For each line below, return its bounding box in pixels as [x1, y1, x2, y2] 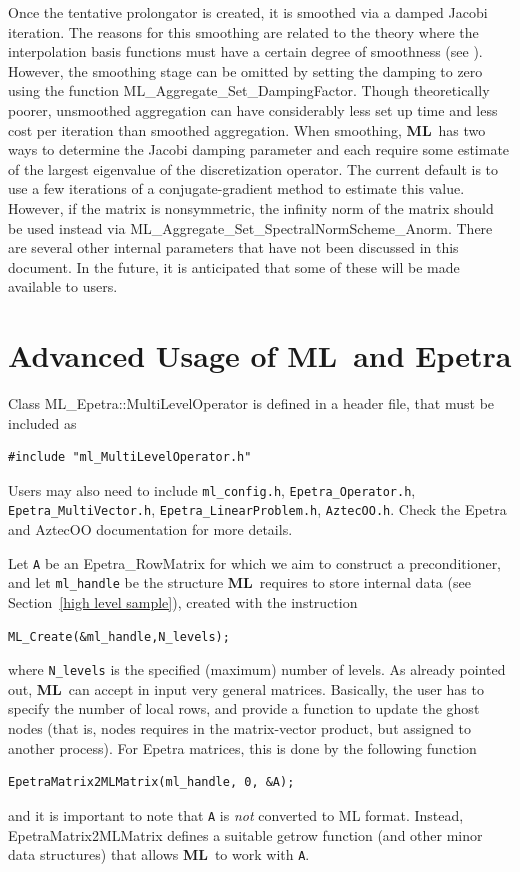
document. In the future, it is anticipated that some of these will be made [8, 256, 460, 277]
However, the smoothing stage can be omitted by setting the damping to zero [8, 60, 483, 81]
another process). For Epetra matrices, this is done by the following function [8, 737, 477, 758]
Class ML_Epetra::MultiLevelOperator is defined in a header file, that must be [8, 393, 495, 414]
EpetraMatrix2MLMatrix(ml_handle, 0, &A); [8, 775, 295, 790]
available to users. [8, 276, 118, 297]
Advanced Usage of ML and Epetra [8, 335, 512, 376]
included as [8, 412, 77, 433]
